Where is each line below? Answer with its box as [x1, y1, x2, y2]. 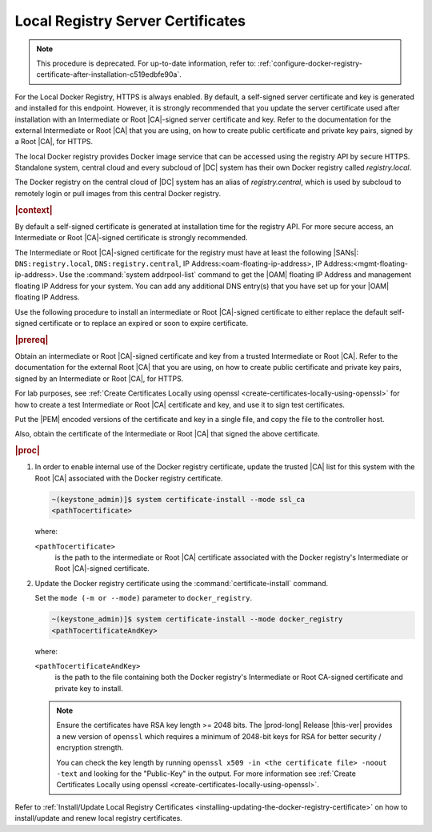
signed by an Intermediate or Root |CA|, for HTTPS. [14, 373, 184, 384]
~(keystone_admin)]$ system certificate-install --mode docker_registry [51, 615, 343, 624]
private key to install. [54, 683, 123, 693]
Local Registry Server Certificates [14, 12, 246, 30]
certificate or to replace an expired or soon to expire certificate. [38, 319, 248, 328]
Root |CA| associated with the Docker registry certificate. [34, 473, 223, 483]
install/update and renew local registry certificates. [14, 814, 183, 823]
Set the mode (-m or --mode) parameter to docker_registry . [34, 593, 252, 603]
